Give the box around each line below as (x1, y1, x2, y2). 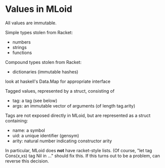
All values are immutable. (5, 20, 57, 26)
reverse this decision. (5, 158, 49, 164)
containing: (5, 117, 28, 123)
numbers (12, 39, 31, 45)
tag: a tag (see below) (12, 98, 58, 104)
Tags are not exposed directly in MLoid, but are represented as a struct (5, 112, 151, 118)
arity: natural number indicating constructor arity (12, 138, 112, 144)
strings (12, 44, 27, 50)
